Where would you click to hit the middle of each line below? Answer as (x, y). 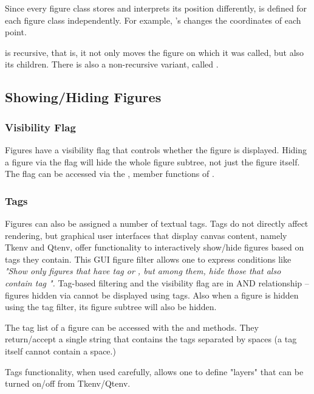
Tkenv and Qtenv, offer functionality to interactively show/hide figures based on (155, 247)
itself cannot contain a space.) (60, 351)
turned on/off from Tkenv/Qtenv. (68, 383)
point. (16, 32)
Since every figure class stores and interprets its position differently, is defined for (156, 8)
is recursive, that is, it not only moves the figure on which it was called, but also (155, 52)
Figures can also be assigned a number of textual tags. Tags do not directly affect (157, 223)
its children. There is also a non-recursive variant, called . (112, 64)
